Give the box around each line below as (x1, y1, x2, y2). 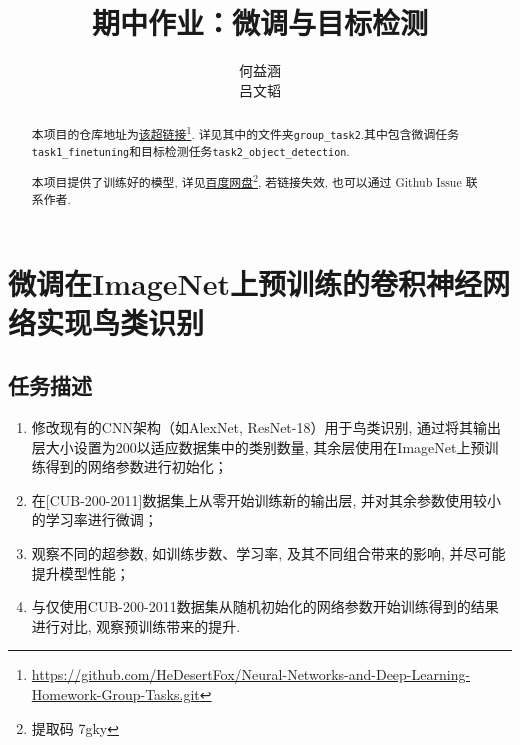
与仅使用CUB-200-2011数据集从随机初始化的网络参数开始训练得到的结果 (31, 596, 499, 617)
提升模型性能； (31, 562, 130, 583)
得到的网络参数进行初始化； (45, 456, 228, 477)
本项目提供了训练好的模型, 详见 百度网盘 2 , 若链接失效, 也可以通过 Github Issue (31, 171, 462, 191)
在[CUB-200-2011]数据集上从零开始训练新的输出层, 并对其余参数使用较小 (31, 489, 501, 510)
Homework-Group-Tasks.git (31, 684, 200, 705)
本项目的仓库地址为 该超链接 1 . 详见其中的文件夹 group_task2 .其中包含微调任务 (31, 123, 460, 143)
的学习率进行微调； (31, 509, 158, 530)
